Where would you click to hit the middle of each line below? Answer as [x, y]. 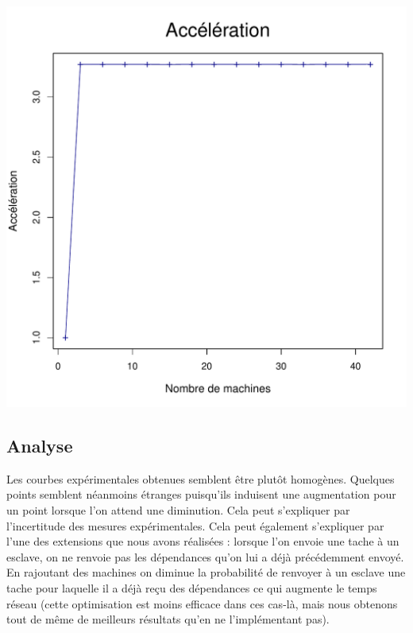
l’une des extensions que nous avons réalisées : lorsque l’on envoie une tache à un [203, 541]
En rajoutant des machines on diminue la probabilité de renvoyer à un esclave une [206, 572]
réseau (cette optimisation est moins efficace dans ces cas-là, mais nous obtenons [202, 603]
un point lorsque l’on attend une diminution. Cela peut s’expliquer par [178, 509]
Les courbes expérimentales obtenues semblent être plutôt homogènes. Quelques [201, 478]
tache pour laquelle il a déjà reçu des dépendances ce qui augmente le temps [192, 587]
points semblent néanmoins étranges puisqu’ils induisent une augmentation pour [201, 494]
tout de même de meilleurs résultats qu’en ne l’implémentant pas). [168, 619]
